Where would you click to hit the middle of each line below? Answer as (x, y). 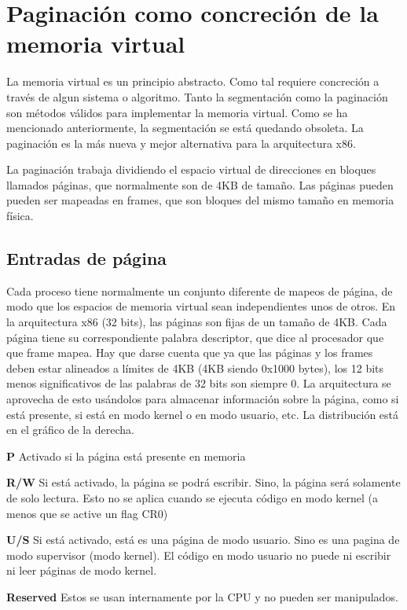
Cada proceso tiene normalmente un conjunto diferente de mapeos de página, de (200, 290)
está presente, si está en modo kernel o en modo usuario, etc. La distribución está (202, 414)
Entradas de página (87, 258)
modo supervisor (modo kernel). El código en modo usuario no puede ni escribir (199, 555)
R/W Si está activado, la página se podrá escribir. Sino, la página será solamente (203, 482)
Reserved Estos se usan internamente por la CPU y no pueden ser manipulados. (202, 596)
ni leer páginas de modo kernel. (82, 570)
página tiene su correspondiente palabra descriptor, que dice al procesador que (195, 337)
